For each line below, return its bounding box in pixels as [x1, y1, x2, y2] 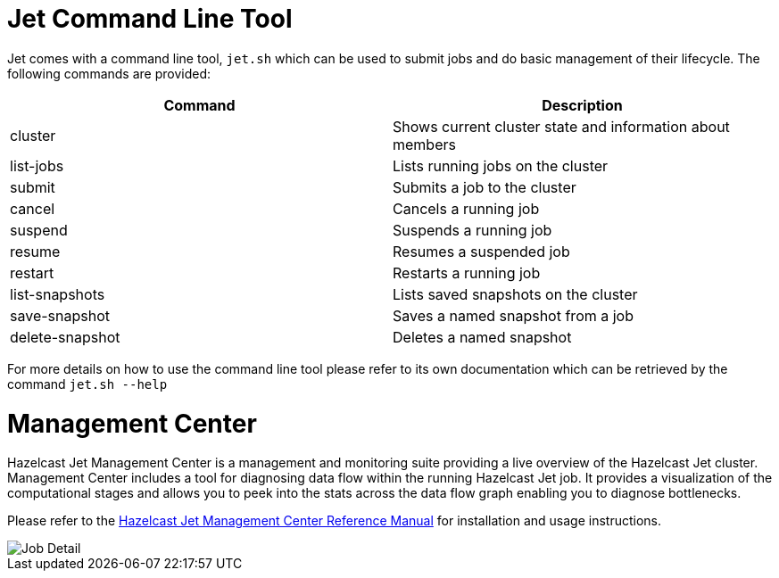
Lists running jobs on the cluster [393, 156, 609, 175]
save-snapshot [10, 306, 110, 325]
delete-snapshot [10, 327, 120, 346]
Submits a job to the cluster [393, 178, 576, 196]
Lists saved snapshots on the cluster [393, 285, 638, 303]
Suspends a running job [393, 220, 552, 239]
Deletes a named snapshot [393, 327, 572, 346]
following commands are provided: [7, 65, 211, 81]
